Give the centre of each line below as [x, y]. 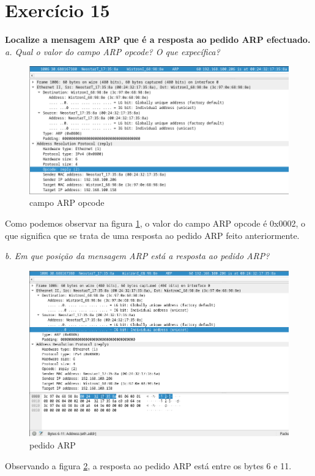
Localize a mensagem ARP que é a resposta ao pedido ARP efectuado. [158, 40]
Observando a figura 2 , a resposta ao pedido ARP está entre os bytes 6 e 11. [148, 465]
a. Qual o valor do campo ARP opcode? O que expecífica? [113, 51]
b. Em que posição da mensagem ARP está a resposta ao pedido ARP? [137, 256]
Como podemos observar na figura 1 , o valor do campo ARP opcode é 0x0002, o [155, 223]
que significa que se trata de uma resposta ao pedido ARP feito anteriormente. [152, 235]
